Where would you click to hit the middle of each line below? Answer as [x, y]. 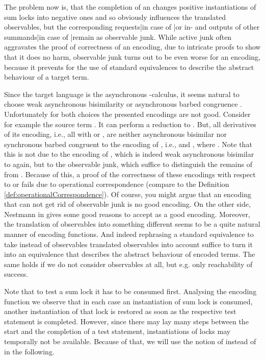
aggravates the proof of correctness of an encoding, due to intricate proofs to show [132, 47]
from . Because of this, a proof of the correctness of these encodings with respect [130, 174]
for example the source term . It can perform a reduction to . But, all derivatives [130, 124]
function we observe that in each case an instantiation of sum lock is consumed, [128, 301]
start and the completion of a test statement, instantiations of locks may [117, 331]
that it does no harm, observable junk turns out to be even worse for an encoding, [132, 56]
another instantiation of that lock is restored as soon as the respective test [120, 311]
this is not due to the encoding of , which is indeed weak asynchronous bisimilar [129, 154]
